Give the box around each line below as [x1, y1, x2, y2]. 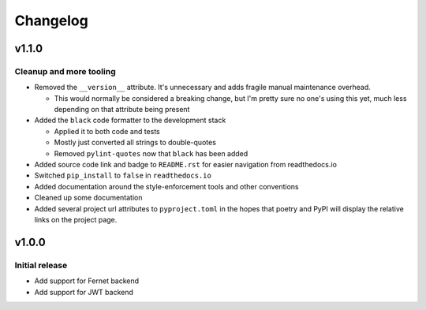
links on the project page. [34, 215, 118, 224]
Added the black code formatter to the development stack [34, 115, 226, 125]
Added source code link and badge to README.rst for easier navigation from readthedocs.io [34, 160, 337, 170]
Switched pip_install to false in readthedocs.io [34, 170, 212, 181]
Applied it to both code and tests [54, 126, 161, 136]
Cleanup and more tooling [14, 65, 116, 77]
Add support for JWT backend [34, 287, 134, 297]
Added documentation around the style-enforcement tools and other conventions [34, 181, 299, 191]
